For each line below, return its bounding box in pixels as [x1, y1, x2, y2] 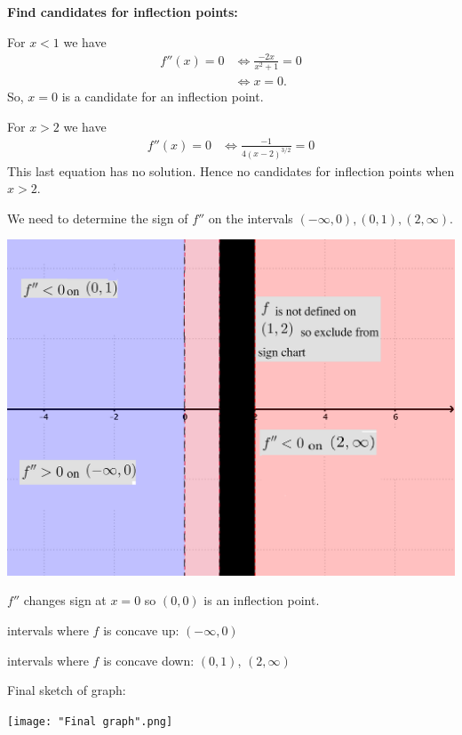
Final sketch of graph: [7, 681, 126, 699]
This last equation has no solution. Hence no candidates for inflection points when [7, 161, 455, 180]
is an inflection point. [203, 591, 320, 610]
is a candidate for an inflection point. [61, 86, 264, 105]
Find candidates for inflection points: [7, 3, 238, 20]
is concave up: [103, 620, 179, 639]
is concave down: [103, 650, 195, 669]
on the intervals [208, 208, 293, 227]
